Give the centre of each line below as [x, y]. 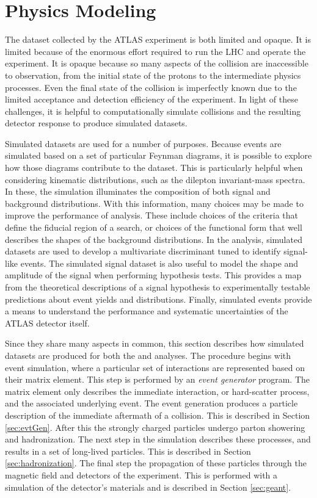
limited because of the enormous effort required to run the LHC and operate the [155, 51]
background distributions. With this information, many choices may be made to [154, 203]
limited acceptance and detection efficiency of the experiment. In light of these [151, 99]
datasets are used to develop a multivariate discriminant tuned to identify [143, 251]
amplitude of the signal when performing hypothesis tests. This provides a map [153, 275]
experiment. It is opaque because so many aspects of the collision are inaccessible [157, 63]
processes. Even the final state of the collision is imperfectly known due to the [151, 87]
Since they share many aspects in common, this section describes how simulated [155, 343]
